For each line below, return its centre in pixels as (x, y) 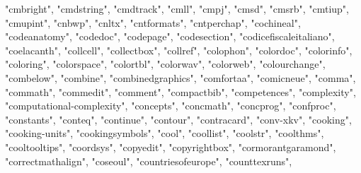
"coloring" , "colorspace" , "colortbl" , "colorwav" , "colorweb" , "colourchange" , (165, 64)
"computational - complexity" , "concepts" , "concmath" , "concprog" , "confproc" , (171, 106)
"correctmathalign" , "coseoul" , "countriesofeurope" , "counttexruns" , (149, 161)
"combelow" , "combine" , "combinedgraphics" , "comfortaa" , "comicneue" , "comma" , (180, 77)
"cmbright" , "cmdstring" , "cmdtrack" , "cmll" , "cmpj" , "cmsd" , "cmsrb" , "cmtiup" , (177, 8)
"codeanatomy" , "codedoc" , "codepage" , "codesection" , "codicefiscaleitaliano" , (170, 36)
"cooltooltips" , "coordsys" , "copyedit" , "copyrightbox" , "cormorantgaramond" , (171, 147)
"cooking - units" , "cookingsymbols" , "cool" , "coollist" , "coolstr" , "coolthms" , (165, 133)
